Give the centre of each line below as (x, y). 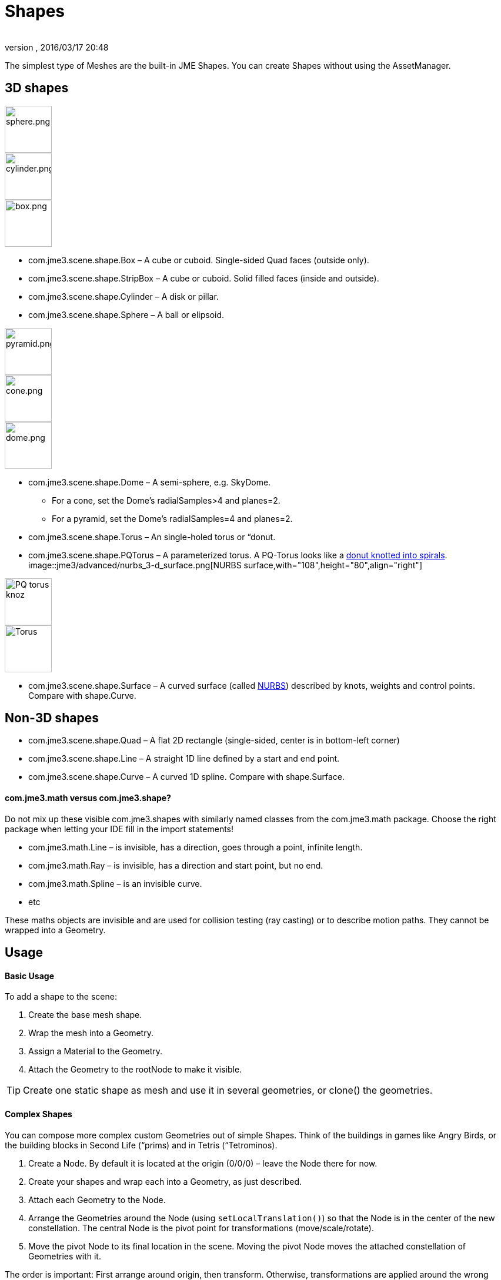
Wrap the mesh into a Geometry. (91, 1033)
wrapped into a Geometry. (55, 930)
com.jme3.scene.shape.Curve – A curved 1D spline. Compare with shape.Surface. (187, 777)
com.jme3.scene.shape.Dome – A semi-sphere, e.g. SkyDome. (150, 482)
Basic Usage (29, 976)
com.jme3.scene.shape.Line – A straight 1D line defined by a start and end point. (184, 759)
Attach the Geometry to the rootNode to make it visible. (135, 1070)
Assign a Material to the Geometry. (96, 1051)
